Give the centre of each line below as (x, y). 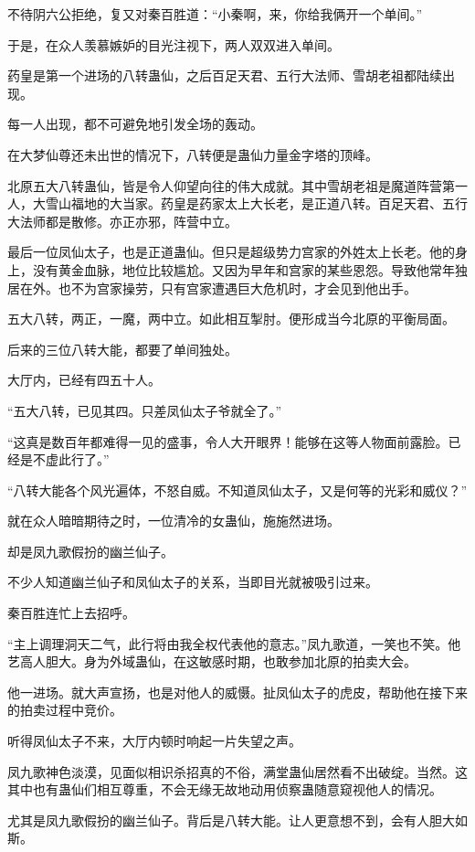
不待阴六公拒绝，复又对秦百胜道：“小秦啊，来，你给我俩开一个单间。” (215, 14)
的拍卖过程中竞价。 (65, 710)
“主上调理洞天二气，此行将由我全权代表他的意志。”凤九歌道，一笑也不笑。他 (234, 643)
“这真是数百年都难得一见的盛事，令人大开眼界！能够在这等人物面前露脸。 (228, 441)
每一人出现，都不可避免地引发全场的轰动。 (135, 124)
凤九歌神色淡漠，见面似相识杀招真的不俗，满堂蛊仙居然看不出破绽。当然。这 (237, 771)
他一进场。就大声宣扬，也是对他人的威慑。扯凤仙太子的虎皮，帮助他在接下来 (237, 692)
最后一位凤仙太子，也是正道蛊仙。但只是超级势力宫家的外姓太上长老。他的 (231, 252)
